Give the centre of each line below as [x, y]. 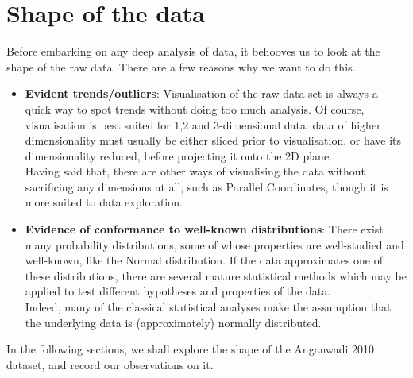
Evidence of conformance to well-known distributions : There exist [204, 229]
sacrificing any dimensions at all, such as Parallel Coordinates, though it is [206, 186]
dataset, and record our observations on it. [110, 364]
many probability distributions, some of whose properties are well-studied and [214, 244]
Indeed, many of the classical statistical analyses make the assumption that [208, 307]
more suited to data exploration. [104, 202]
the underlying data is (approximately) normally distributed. [173, 322]
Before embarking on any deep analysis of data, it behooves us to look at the [193, 51]
